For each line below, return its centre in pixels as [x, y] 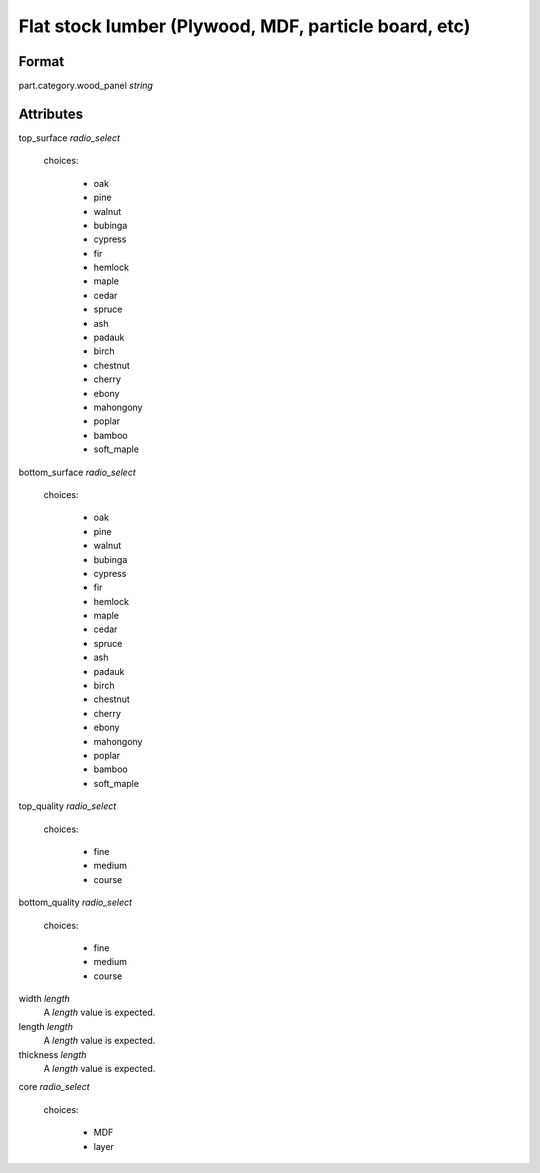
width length [44, 999]
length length [46, 1026]
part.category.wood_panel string [86, 86]
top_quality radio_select [67, 806]
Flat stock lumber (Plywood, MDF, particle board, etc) [244, 26]
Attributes [51, 113]
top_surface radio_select [69, 137]
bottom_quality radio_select [75, 902]
